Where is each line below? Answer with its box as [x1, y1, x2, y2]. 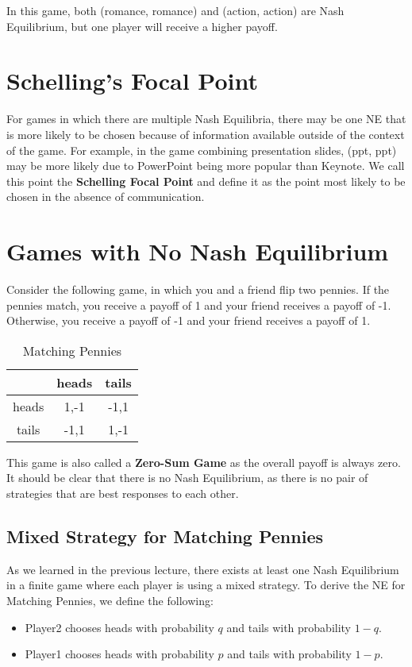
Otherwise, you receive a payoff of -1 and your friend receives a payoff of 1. [6, 312, 371, 329]
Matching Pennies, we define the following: [6, 592, 214, 608]
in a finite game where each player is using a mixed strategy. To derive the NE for [6, 576, 406, 593]
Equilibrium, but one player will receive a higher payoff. [6, 17, 278, 34]
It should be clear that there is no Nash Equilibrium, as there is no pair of [6, 469, 368, 486]
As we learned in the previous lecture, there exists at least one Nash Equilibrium [6, 561, 399, 577]
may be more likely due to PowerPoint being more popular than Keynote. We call [6, 157, 405, 174]
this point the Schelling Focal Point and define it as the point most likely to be [6, 172, 406, 189]
